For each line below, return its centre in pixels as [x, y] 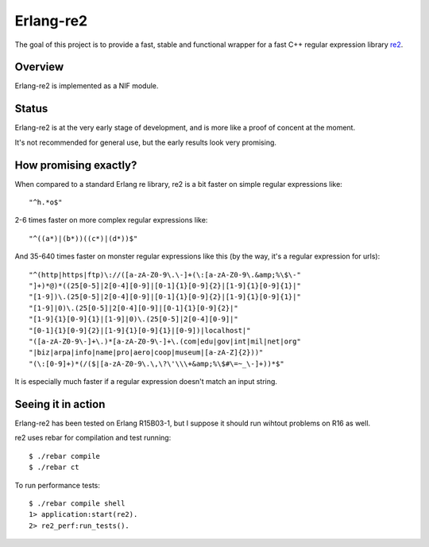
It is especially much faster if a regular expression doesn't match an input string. [146, 382]
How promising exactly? [76, 165]
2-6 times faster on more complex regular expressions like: [111, 220]
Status [31, 109]
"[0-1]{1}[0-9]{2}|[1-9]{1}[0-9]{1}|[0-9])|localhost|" [140, 330]
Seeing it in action [60, 404]
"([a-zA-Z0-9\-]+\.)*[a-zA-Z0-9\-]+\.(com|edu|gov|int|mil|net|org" [165, 341]
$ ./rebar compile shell [77, 503]
